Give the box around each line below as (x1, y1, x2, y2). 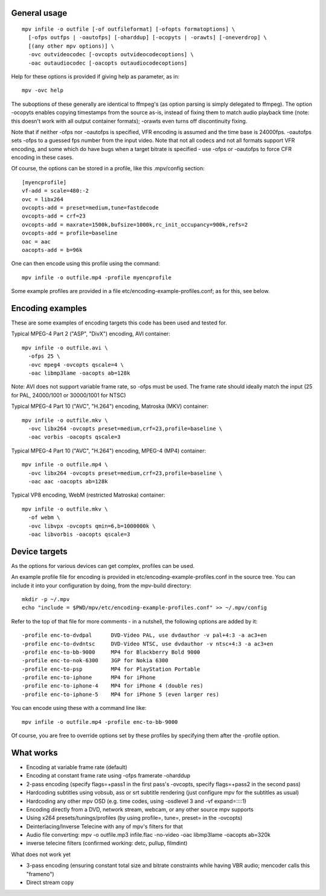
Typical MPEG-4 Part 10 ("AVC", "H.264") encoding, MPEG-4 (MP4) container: (11, 447, 206, 454)
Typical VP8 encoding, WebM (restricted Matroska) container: (11, 491, 165, 498)
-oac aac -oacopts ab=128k (28, 478, 108, 485)
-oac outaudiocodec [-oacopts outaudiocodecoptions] (28, 59, 188, 66)
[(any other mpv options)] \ (28, 42, 115, 50)
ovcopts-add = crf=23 (22, 213, 86, 220)
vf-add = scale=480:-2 (22, 187, 89, 195)
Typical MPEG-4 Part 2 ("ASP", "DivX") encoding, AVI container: (11, 330, 170, 338)
